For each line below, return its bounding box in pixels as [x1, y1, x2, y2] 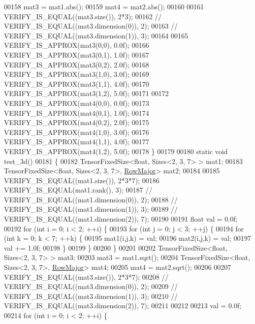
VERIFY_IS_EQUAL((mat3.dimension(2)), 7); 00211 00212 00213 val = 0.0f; [4, 300, 242, 311]
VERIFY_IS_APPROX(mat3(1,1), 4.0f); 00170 [4, 78, 149, 89]
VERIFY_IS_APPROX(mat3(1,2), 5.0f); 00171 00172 [4, 88, 169, 98]
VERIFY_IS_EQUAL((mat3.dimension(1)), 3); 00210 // [4, 291, 178, 301]
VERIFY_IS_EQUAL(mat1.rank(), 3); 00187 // [4, 185, 153, 195]
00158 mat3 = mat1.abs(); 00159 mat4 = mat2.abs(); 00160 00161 [4, 1, 204, 11]
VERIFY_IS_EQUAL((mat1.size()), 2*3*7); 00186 [4, 175, 159, 185]
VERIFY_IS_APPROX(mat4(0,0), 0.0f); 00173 [4, 97, 149, 108]
